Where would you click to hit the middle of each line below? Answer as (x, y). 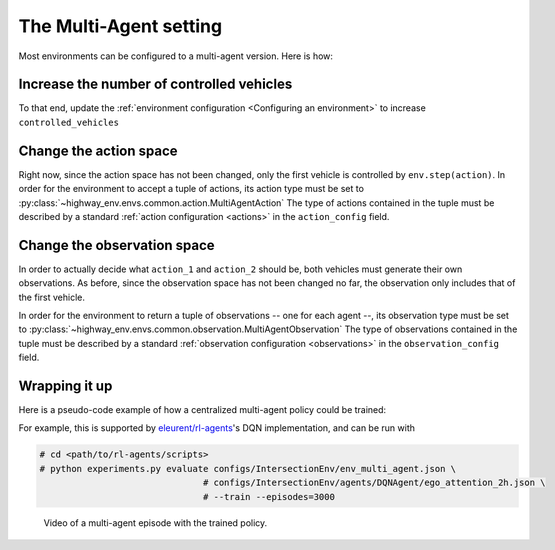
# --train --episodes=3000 (268, 496)
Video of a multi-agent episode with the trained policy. (155, 522)
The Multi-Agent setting (120, 26)
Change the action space (98, 150)
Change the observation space (116, 245)
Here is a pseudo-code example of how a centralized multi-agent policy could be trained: (202, 410)
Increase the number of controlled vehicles (155, 84)
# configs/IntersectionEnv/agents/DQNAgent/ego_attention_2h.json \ (374, 483)
